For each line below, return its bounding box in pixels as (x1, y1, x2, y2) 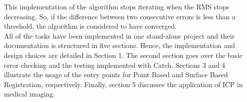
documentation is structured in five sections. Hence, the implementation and (4, 40, 235, 51)
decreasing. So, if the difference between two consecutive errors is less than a (4, 11, 236, 21)
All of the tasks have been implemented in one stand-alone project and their (4, 30, 235, 41)
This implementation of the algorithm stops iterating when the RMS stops (4, 1, 230, 11)
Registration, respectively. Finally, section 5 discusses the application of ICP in (4, 79, 243, 89)
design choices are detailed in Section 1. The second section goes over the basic (4, 50, 243, 60)
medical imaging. (4, 89, 55, 99)
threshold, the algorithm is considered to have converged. (4, 21, 177, 31)
